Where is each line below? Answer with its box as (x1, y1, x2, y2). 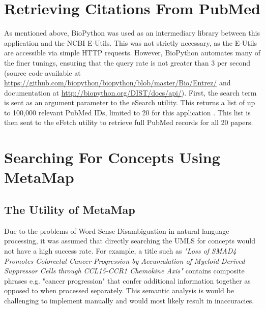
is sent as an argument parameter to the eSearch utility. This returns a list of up (4, 97, 255, 108)
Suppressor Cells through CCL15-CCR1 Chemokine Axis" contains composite (4, 265, 245, 276)
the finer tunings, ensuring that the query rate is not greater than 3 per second (4, 57, 250, 68)
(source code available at (4, 67, 81, 78)
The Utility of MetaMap (4, 202, 135, 218)
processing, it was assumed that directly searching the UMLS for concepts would (4, 235, 255, 246)
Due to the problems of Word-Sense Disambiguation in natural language (4, 225, 229, 236)
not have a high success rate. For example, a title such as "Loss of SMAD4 (4, 245, 237, 256)
